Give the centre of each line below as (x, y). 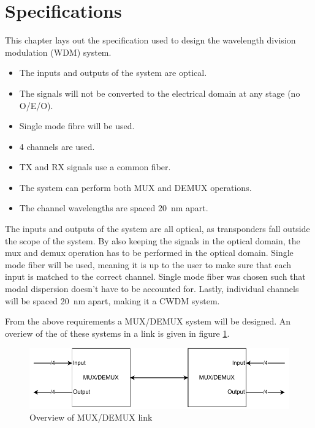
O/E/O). (36, 105)
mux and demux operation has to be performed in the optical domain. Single (149, 253)
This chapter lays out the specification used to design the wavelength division (150, 40)
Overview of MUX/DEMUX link (91, 417)
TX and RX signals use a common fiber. (95, 167)
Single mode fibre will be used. (77, 126)
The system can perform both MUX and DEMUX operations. (135, 187)
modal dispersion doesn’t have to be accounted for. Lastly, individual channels (152, 289)
